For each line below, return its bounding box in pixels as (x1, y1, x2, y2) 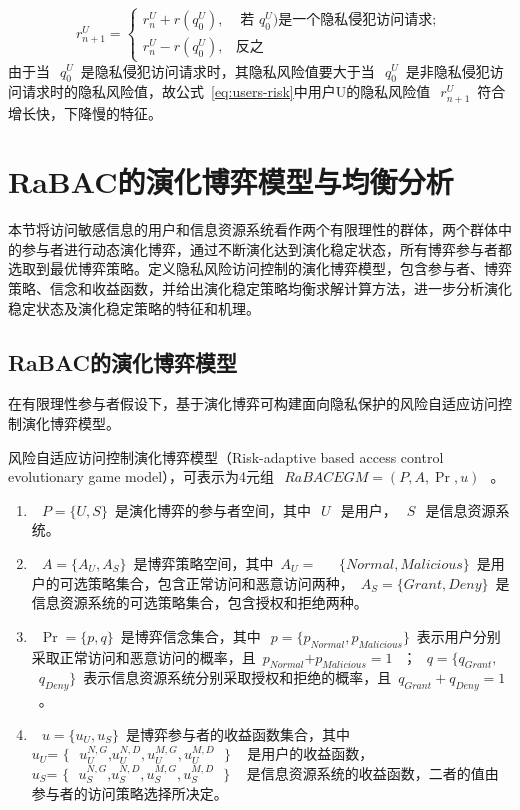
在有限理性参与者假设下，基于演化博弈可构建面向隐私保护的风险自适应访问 (8, 393, 498, 414)
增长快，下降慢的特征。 (8, 102, 162, 123)
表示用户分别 (416, 625, 501, 646)
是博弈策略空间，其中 (133, 552, 274, 573)
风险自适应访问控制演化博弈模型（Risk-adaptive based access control (8, 446, 444, 467)
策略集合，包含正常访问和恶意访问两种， (87, 572, 354, 593)
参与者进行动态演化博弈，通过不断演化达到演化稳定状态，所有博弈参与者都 (21, 238, 512, 259)
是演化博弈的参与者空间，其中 (114, 499, 311, 520)
